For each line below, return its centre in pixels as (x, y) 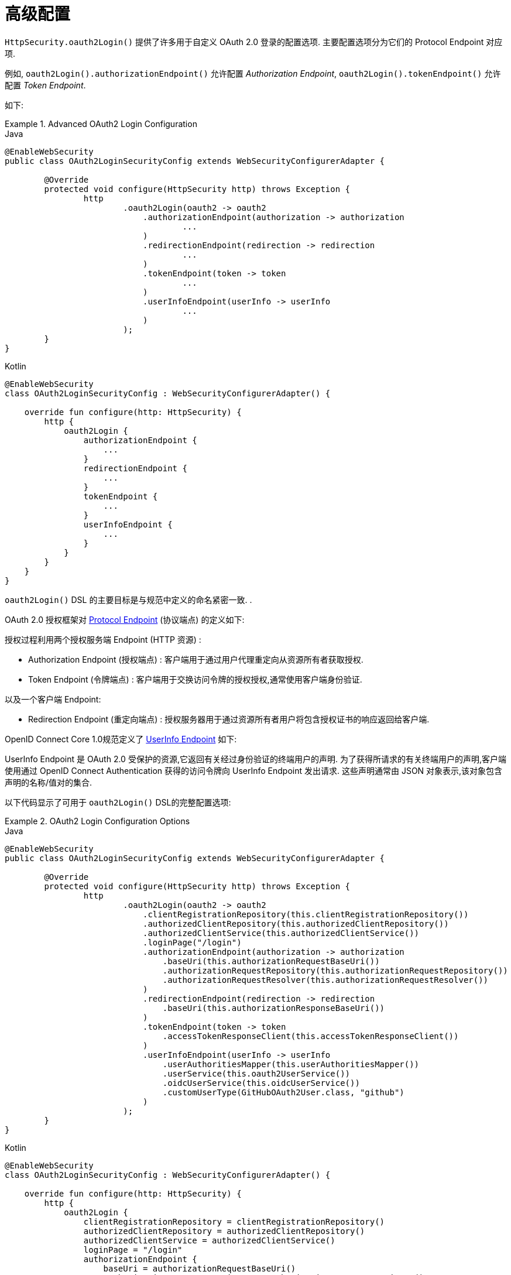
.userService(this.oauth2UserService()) (256, 1073)
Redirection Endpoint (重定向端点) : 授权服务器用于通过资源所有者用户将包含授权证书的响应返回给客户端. (229, 719)
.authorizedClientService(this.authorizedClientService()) (281, 933)
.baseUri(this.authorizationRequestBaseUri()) (271, 961)
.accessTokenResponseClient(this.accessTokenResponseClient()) (311, 1036)
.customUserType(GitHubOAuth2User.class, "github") (283, 1092)
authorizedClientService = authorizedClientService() (209, 1240)
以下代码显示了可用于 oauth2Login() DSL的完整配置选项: (118, 802)
